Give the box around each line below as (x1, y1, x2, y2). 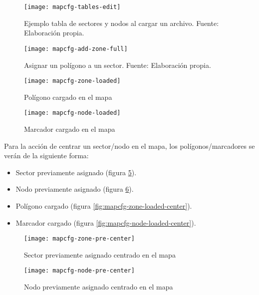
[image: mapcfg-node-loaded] (24, 109, 121, 117)
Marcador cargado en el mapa (24, 124, 115, 134)
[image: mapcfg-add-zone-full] (24, 45, 128, 52)
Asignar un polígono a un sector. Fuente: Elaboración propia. (24, 59, 211, 70)
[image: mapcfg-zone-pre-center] (24, 235, 135, 243)
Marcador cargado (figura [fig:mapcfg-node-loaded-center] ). (15, 217, 196, 228)
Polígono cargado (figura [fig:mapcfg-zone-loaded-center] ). (15, 200, 192, 211)
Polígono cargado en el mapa (24, 91, 112, 102)
